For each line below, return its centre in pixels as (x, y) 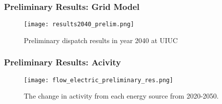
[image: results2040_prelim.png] (79, 25)
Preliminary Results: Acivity (63, 62)
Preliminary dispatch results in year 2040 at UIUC (101, 40)
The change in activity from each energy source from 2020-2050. (121, 96)
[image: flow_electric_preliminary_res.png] (99, 80)
